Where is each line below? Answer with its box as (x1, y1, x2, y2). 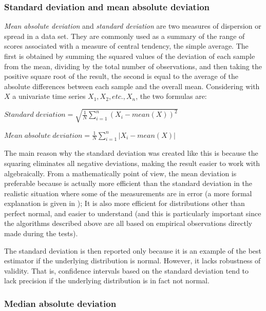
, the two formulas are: (136, 91, 207, 101)
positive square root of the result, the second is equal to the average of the (4, 71, 238, 81)
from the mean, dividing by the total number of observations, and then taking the (4, 60, 262, 71)
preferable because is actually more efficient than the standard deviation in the (4, 178, 252, 189)
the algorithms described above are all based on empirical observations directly (4, 218, 253, 229)
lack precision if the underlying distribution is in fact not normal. (4, 275, 210, 286)
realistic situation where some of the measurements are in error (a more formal (4, 188, 252, 198)
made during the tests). (4, 228, 78, 239)
